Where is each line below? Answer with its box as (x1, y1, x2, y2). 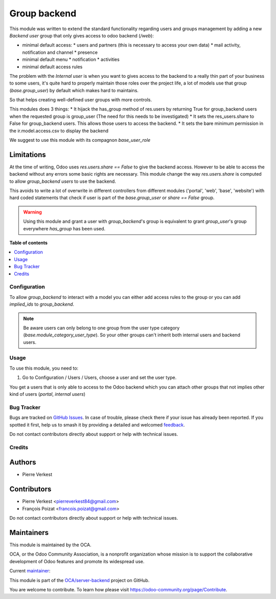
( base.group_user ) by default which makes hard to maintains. (9, 87, 139, 93)
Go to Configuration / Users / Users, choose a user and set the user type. (22, 374, 177, 381)
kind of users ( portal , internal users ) (9, 391, 86, 397)
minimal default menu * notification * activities (22, 56, 120, 62)
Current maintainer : (9, 568, 51, 574)
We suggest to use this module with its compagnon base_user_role (9, 137, 151, 143)
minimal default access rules (22, 63, 83, 70)
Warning (23, 209, 42, 215)
